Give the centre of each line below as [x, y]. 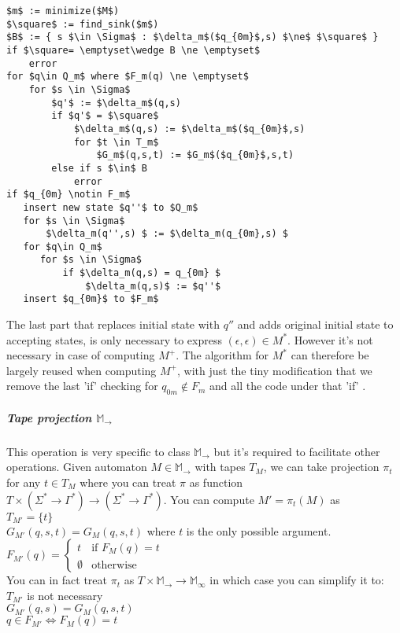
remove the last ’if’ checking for [82, 386]
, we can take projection [321, 467]
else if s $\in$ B [99, 168]
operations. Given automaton [77, 467]
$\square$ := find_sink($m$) [83, 24]
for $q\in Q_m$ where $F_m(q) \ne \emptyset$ [128, 77]
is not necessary [65, 595]
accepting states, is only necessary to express [114, 339]
